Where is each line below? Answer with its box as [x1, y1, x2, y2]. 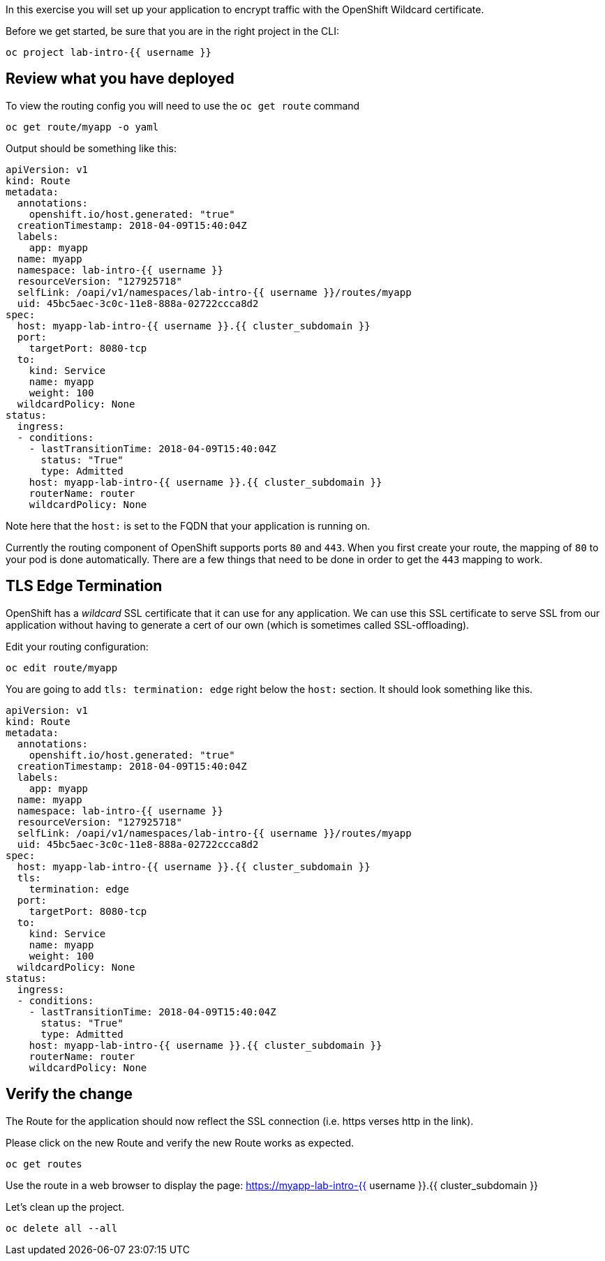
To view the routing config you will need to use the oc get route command [6, 99, 360, 112]
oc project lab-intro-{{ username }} [6, 47, 212, 58]
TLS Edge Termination [6, 577, 163, 595]
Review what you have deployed [6, 70, 234, 88]
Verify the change [6, 1085, 133, 1103]
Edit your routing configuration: [6, 640, 149, 652]
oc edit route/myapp [6, 662, 118, 673]
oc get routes [6, 1158, 82, 1170]
